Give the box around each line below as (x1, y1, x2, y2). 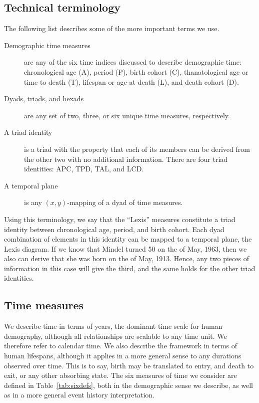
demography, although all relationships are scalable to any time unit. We (4, 330, 227, 341)
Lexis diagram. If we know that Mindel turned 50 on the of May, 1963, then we (4, 243, 247, 254)
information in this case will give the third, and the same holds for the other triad (4, 263, 255, 273)
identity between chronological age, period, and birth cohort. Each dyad (4, 224, 224, 234)
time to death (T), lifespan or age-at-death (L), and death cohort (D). (24, 76, 239, 87)
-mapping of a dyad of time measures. (67, 197, 183, 208)
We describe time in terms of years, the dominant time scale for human (4, 321, 222, 331)
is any (24, 197, 42, 208)
